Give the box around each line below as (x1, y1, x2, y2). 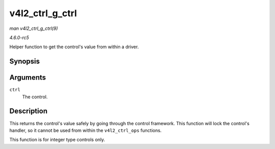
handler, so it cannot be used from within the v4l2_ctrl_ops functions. (9, 127, 162, 133)
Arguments (9, 73, 46, 82)
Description (9, 107, 48, 116)
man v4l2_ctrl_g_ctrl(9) (9, 25, 58, 31)
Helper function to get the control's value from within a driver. (9, 44, 139, 50)
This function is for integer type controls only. (9, 137, 105, 143)
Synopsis (9, 57, 40, 66)
